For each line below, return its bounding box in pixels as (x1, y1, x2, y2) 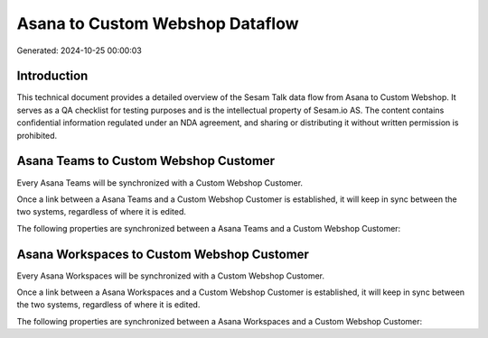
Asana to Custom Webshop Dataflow (16, 14, 299, 33)
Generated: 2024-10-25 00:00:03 (16, 45, 142, 56)
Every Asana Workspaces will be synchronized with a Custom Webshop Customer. (16, 270, 325, 281)
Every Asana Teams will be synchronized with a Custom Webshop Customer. (16, 177, 303, 188)
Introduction (16, 69, 89, 84)
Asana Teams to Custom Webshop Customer (16, 153, 276, 169)
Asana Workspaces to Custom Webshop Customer (16, 246, 309, 261)
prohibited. (16, 130, 58, 141)
